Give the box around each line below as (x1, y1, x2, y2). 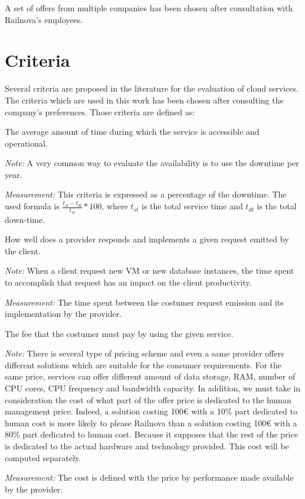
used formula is (5, 200, 60, 212)
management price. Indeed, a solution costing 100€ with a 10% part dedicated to (5, 405, 297, 417)
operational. (5, 137, 48, 149)
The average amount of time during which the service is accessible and (5, 125, 260, 138)
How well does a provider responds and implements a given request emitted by (5, 233, 289, 245)
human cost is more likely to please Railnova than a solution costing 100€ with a (5, 416, 297, 429)
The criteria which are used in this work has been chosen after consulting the (5, 93, 284, 106)
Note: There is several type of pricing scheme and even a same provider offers (5, 347, 284, 359)
